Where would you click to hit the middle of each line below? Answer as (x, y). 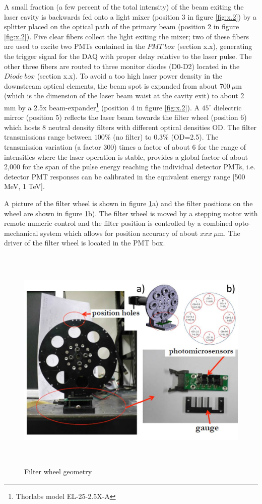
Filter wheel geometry (58, 471)
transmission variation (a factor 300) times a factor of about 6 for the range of (125, 146)
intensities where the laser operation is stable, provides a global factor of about (126, 156)
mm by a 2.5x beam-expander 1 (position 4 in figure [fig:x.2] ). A (102, 106)
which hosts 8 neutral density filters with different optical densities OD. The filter (130, 127)
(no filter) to (132, 137)
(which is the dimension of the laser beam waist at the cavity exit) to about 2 (124, 96)
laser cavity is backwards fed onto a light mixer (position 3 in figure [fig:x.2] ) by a (130, 16)
